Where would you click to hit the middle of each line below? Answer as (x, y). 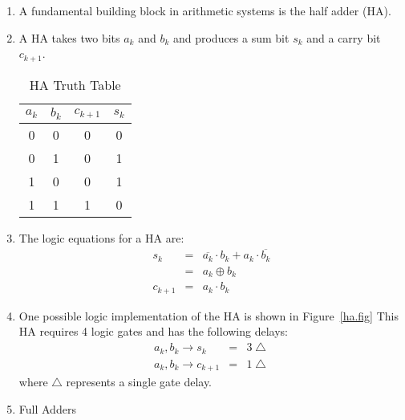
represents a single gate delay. (139, 381)
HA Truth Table (75, 84)
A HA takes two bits (69, 37)
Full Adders (47, 408)
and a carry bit (344, 37)
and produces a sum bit (231, 37)
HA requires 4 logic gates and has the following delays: (153, 331)
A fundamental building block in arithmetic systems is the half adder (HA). (205, 10)
